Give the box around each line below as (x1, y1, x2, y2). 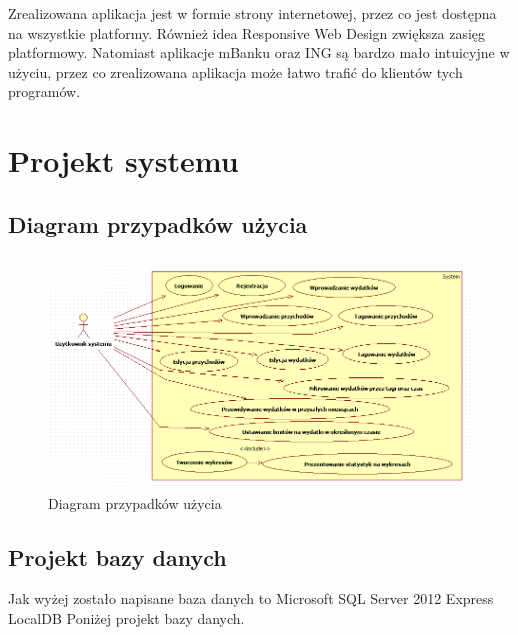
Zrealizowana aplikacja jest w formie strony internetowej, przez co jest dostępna (8, 3, 497, 23)
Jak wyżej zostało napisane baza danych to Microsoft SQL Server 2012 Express (8, 588, 494, 609)
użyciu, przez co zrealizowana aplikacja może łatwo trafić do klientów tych (8, 61, 463, 82)
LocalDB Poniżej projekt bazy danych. (8, 607, 245, 628)
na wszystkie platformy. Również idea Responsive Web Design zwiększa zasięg (8, 22, 486, 43)
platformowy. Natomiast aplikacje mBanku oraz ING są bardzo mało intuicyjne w (8, 42, 510, 63)
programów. (8, 81, 81, 102)
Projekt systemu (8, 140, 239, 181)
